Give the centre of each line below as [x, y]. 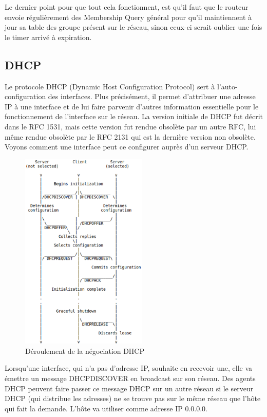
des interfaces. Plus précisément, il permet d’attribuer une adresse [152, 96]
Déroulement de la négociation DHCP [85, 350]
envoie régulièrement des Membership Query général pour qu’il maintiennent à [128, 17]
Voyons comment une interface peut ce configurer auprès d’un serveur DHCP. [127, 147]
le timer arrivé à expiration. [48, 37]
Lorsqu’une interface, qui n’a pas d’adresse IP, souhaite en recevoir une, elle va [129, 368]
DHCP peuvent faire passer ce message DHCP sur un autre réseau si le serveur [129, 388]
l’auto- [227, 86]
